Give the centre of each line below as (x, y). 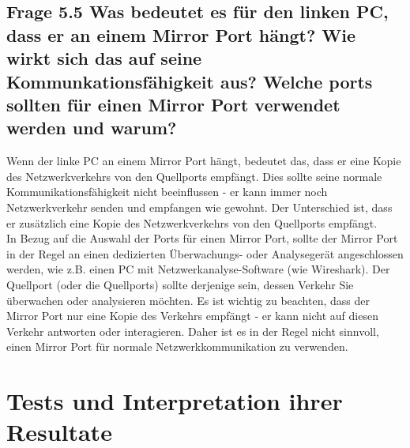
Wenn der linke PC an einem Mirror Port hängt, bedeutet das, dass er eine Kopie (204, 161)
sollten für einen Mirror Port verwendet (173, 104)
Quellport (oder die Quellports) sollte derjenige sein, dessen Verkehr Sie (180, 284)
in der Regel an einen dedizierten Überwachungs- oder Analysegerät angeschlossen (205, 253)
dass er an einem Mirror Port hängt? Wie (181, 34)
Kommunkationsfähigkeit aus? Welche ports (190, 81)
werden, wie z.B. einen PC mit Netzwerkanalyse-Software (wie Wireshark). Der (198, 269)
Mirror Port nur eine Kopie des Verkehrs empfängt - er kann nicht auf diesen (192, 316)
